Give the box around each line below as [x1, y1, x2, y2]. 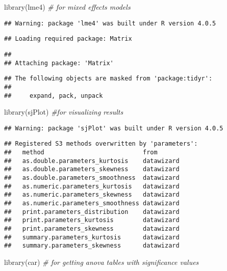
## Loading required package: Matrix [4, 35, 132, 43]
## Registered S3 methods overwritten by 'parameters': [4, 140, 198, 148]
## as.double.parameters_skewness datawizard [4, 166, 180, 173]
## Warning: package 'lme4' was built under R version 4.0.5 [4, 19, 216, 27]
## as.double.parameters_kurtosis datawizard [4, 157, 180, 165]
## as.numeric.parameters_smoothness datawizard [4, 200, 180, 207]
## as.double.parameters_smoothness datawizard [4, 174, 180, 182]
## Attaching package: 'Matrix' [4, 59, 114, 67]
